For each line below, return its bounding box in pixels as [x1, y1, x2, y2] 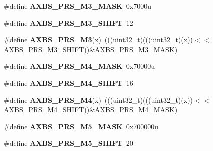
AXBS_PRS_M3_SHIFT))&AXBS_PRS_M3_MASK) [4, 44, 178, 54]
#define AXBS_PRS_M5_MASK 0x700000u [4, 121, 158, 131]
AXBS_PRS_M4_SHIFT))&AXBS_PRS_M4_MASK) [4, 104, 178, 115]
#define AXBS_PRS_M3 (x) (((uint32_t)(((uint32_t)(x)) [4, 34, 193, 45]
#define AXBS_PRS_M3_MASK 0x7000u [4, 1, 151, 11]
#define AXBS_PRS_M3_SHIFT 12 [4, 17, 133, 28]
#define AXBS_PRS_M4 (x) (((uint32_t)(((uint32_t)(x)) [4, 94, 193, 105]
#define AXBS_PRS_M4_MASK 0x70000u [4, 61, 155, 71]
